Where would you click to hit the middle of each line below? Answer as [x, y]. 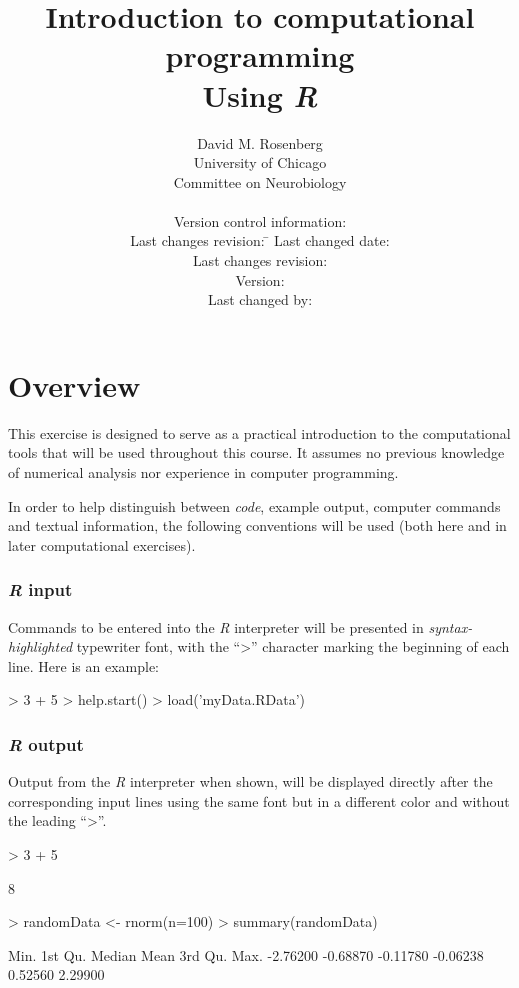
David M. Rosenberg [260, 142]
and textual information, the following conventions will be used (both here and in [257, 525]
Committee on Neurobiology [260, 181]
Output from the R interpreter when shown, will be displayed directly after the [250, 781]
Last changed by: [260, 299]
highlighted [40, 646]
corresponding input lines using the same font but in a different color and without [259, 800]
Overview [74, 384]
